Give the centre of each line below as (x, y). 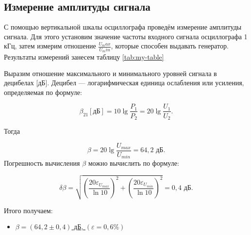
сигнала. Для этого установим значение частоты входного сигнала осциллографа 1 (126, 36)
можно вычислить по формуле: (134, 163)
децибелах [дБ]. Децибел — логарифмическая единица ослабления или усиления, (124, 83)
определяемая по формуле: (43, 92)
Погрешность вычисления (42, 163)
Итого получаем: (28, 210)
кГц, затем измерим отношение (50, 46)
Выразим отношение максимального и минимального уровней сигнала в (110, 73)
